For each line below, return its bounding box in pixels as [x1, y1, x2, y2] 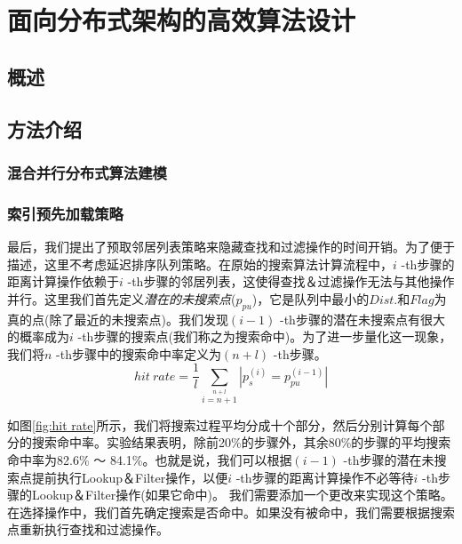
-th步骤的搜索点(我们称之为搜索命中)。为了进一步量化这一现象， [77, 327, 452, 346]
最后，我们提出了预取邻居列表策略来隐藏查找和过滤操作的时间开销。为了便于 [7, 237, 455, 255]
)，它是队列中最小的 [251, 289, 370, 308]
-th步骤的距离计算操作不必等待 [235, 468, 414, 486]
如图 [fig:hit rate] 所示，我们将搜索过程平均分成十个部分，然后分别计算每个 [7, 415, 433, 434]
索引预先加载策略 [7, 202, 123, 224]
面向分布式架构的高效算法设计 [7, 2, 356, 38]
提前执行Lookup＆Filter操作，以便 [31, 468, 228, 486]
